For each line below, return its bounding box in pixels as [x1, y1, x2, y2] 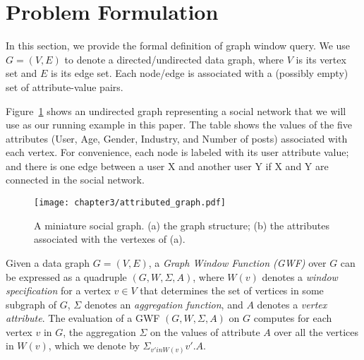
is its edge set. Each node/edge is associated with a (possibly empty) [51, 66, 348, 80]
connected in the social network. [6, 172, 145, 187]
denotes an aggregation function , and [84, 296, 243, 311]
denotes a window [262, 269, 338, 284]
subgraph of [6, 296, 57, 311]
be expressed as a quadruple [6, 269, 127, 284]
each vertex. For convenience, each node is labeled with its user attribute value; [6, 145, 349, 160]
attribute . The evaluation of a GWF [6, 311, 160, 325]
